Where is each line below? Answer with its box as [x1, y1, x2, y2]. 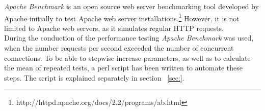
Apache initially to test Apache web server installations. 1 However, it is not [4, 11, 240, 23]
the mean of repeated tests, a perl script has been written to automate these [4, 62, 243, 73]
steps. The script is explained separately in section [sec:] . [4, 72, 184, 83]
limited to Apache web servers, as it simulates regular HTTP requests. [4, 22, 224, 33]
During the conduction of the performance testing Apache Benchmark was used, [4, 32, 254, 43]
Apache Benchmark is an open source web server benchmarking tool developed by [4, 1, 259, 11]
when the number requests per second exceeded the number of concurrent [4, 43, 234, 53]
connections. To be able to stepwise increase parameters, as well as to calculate [4, 52, 251, 63]
